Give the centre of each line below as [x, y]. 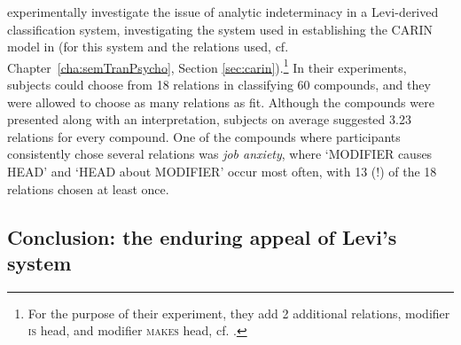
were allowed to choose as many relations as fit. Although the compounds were [221, 102]
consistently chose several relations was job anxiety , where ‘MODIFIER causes [220, 154]
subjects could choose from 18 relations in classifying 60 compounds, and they [219, 85]
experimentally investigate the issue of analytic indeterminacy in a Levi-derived [223, 12]
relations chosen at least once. [88, 188]
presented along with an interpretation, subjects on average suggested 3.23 [209, 119]
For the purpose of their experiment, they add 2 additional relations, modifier [239, 313]
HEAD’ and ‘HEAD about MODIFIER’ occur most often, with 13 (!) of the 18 [222, 171]
